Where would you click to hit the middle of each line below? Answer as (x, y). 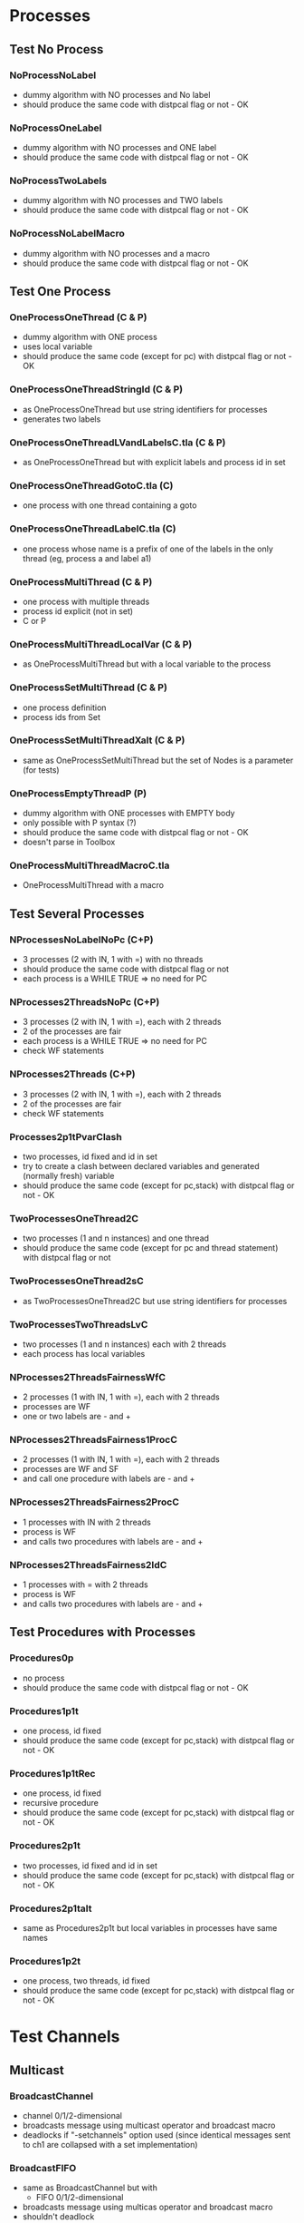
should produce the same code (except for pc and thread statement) (150, 1248)
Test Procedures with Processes (103, 1632)
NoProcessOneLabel (56, 128)
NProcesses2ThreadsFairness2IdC (88, 1565)
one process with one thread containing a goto (109, 505)
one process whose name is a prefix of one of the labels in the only (148, 549)
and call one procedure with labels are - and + (109, 1478)
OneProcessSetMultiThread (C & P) (88, 687)
